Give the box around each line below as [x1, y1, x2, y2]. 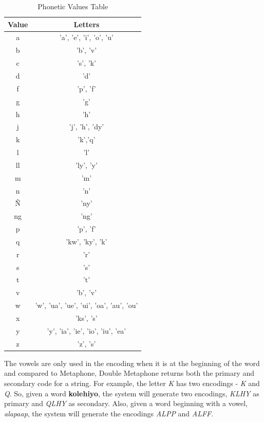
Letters [73, 18, 100, 29]
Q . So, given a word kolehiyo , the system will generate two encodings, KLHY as [4, 388, 259, 398]
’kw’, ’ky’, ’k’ [66, 236, 107, 246]
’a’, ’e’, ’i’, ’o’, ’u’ [59, 32, 114, 43]
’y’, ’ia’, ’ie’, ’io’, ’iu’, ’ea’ [47, 325, 126, 336]
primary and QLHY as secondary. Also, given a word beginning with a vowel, [4, 398, 248, 409]
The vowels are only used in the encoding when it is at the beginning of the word [4, 357, 260, 368]
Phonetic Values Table [37, 1, 108, 11]
